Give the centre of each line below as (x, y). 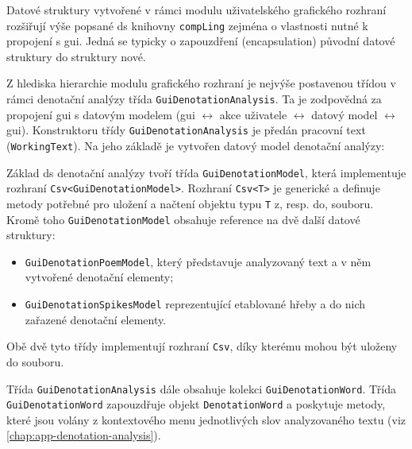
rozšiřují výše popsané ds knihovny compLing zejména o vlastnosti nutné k (187, 25)
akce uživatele (253, 114)
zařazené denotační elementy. (96, 319)
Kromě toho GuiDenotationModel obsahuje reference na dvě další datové (183, 219)
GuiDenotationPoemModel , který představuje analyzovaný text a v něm (198, 261)
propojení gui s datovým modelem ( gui (101, 114)
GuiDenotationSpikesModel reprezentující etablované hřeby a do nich (195, 304)
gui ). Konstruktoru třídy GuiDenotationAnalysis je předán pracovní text (186, 130)
